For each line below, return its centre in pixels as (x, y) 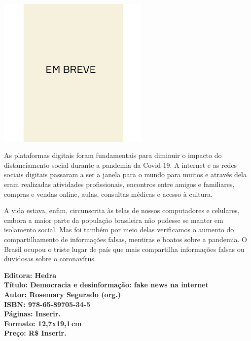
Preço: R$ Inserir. (35, 333)
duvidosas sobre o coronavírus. (50, 259)
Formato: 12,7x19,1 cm (43, 323)
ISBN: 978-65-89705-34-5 (47, 304)
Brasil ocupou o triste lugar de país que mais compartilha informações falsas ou (124, 249)
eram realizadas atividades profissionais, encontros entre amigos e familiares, (119, 184)
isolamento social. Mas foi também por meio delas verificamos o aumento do (119, 230)
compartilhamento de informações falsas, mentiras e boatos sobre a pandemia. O (125, 239)
